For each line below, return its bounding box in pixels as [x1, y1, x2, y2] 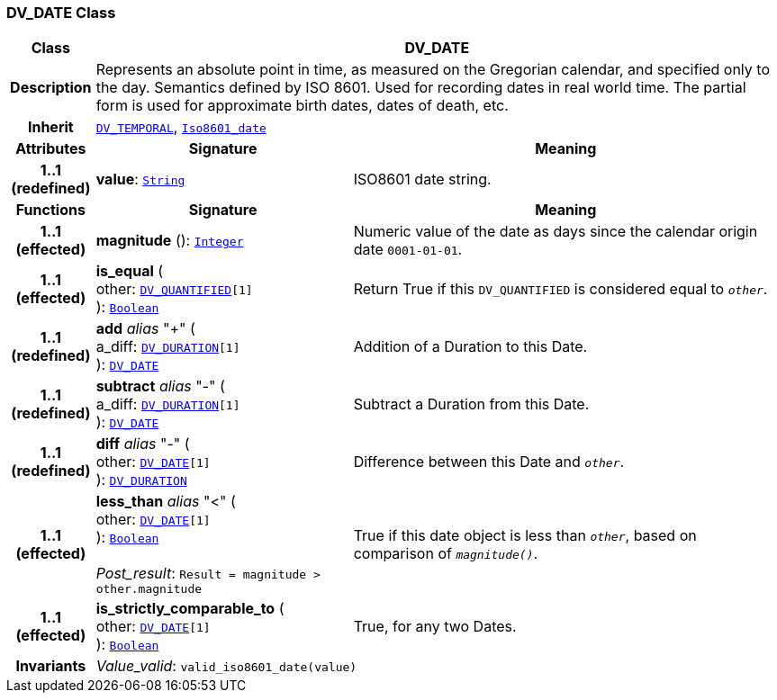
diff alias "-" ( [95, 435, 190, 453]
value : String [95, 170, 185, 189]
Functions [15, 201, 86, 220]
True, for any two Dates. [353, 617, 517, 636]
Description [10, 78, 92, 97]
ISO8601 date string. [353, 170, 492, 189]
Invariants [15, 657, 86, 676]
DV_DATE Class [6, 4, 116, 22]
